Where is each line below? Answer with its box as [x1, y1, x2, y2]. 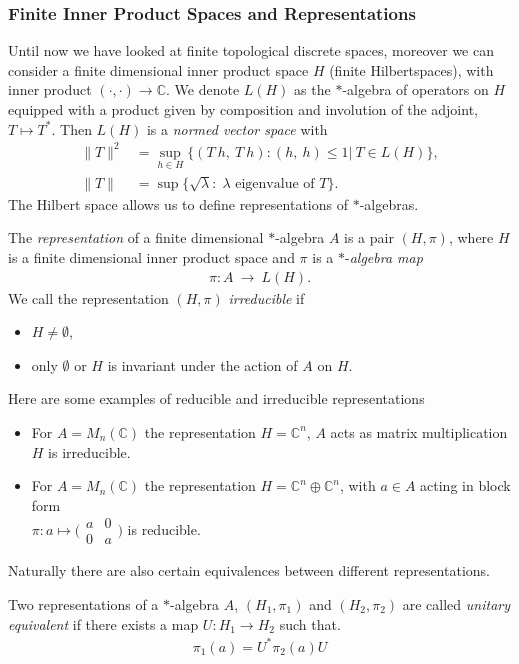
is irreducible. [48, 441, 131, 462]
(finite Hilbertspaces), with [329, 59, 494, 80]
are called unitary [402, 593, 510, 614]
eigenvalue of [235, 176, 315, 191]
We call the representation [8, 287, 169, 308]
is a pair [344, 227, 394, 248]
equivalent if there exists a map [8, 613, 199, 634]
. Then [51, 118, 92, 139]
